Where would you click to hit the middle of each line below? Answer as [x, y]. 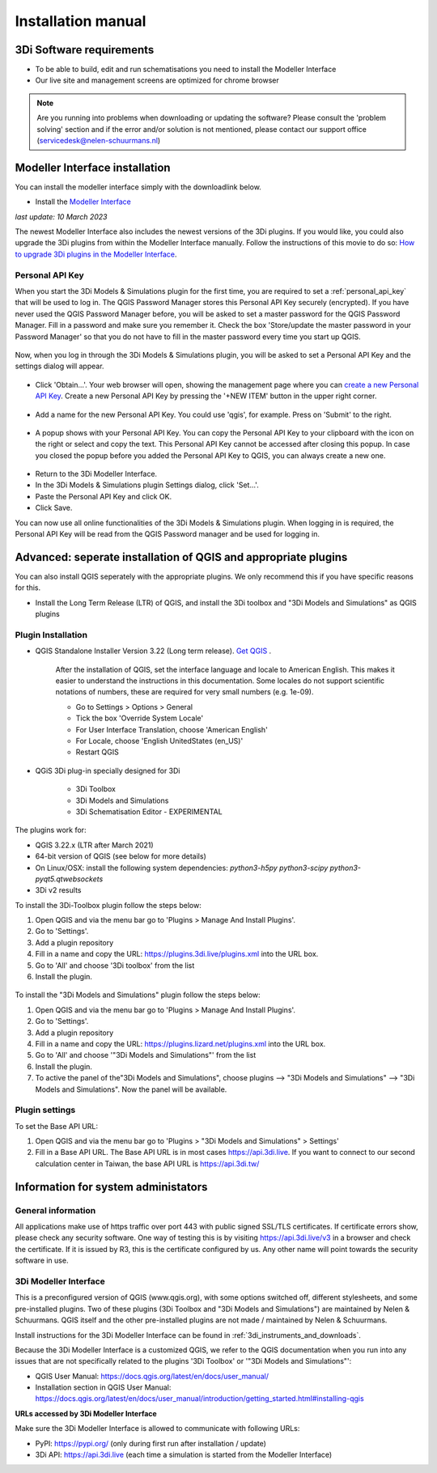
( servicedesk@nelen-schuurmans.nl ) [99, 141]
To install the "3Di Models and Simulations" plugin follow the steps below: [138, 995]
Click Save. [54, 508]
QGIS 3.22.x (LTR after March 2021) [94, 845]
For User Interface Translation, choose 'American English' [172, 729]
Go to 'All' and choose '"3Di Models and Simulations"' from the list [146, 1055]
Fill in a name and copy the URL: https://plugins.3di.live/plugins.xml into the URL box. [177, 954]
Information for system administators [111, 1187]
